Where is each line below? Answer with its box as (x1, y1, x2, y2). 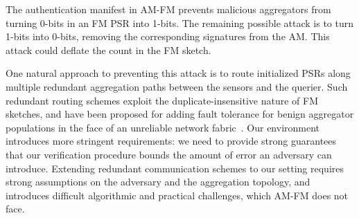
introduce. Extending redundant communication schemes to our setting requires (6, 161, 344, 175)
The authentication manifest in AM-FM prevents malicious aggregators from (6, 2, 331, 16)
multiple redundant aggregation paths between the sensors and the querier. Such (6, 79, 348, 93)
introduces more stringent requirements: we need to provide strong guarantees (6, 134, 337, 148)
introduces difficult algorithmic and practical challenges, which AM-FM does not (6, 188, 349, 202)
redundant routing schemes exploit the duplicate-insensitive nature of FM (6, 93, 318, 107)
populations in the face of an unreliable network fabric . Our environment (6, 120, 320, 134)
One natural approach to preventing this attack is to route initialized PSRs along (6, 66, 351, 80)
